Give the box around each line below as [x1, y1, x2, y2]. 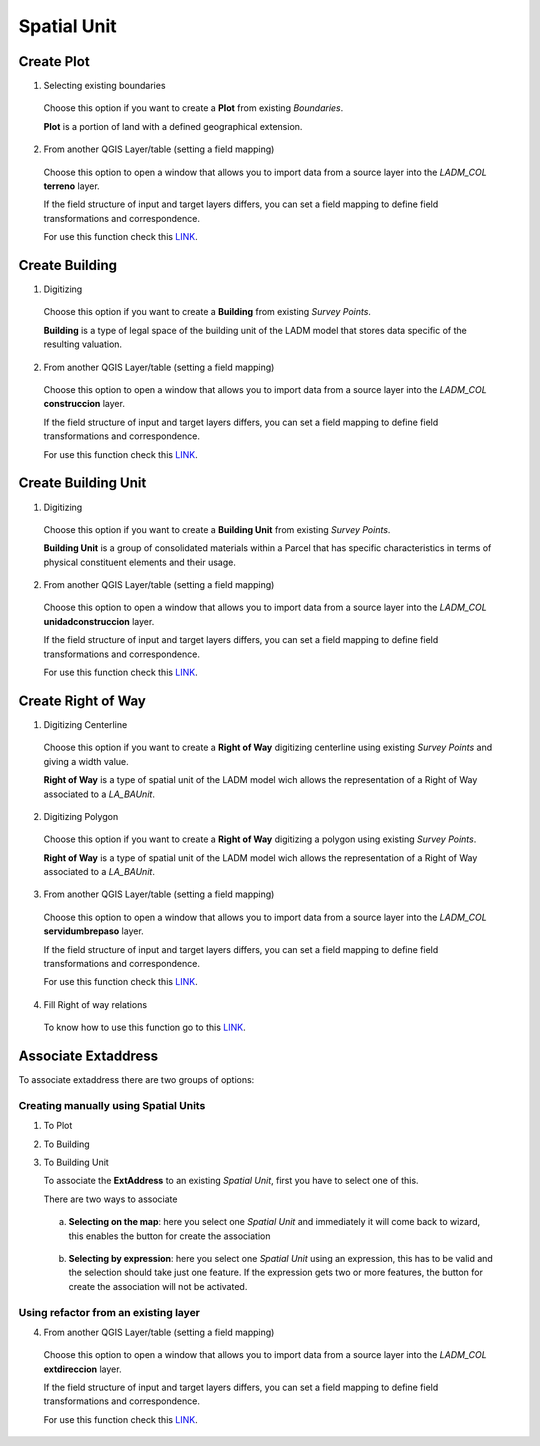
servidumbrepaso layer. [43, 925, 144, 937]
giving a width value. [43, 755, 129, 767]
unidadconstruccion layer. [43, 615, 155, 627]
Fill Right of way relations [43, 998, 148, 1010]
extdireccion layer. [43, 1363, 122, 1375]
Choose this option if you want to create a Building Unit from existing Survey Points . [43, 523, 391, 535]
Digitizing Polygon [43, 810, 119, 822]
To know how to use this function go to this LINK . [43, 1021, 246, 1034]
